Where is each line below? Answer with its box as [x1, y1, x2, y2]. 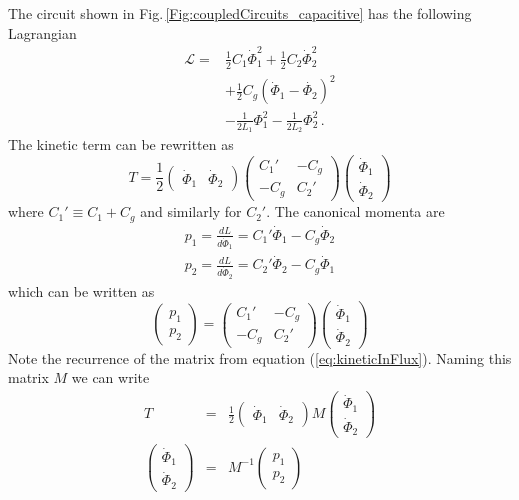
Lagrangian [8, 22, 77, 43]
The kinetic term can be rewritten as [8, 134, 234, 155]
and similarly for [140, 201, 242, 222]
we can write [71, 367, 150, 388]
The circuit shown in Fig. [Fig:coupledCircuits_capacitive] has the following [8, 3, 472, 23]
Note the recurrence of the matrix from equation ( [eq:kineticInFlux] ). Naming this [8, 347, 512, 368]
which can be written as [8, 280, 155, 301]
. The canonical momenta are [266, 201, 445, 222]
